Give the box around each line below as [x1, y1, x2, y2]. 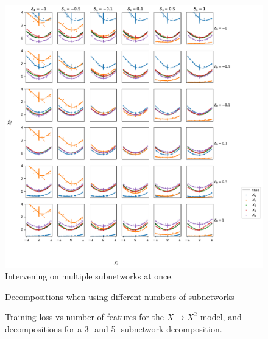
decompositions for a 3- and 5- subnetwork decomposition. [5, 322, 222, 335]
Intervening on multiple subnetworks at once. [5, 270, 174, 282]
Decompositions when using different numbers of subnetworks [5, 290, 234, 302]
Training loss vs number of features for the [5, 310, 164, 323]
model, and [200, 310, 242, 323]
